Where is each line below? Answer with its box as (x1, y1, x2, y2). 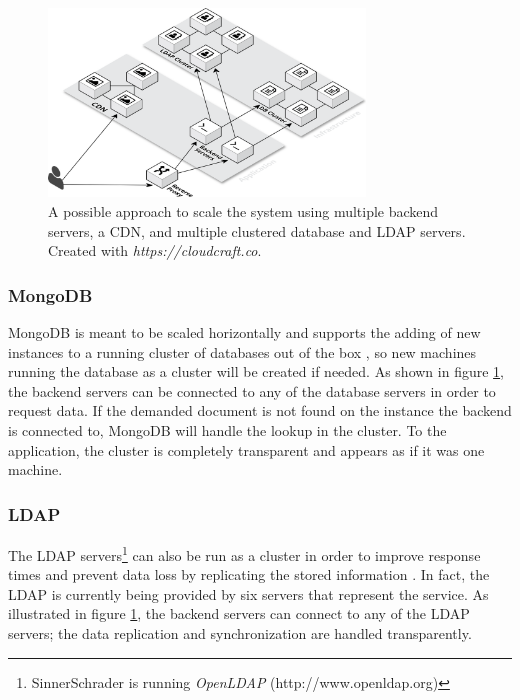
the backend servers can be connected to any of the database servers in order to (8, 380, 496, 401)
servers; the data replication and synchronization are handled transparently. (8, 623, 472, 644)
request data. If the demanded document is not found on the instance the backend (8, 400, 512, 421)
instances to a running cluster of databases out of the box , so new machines (8, 341, 477, 362)
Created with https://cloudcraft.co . (48, 240, 262, 261)
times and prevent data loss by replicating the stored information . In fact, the (8, 564, 490, 585)
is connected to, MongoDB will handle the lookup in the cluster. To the (8, 419, 447, 440)
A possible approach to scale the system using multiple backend (48, 201, 439, 222)
